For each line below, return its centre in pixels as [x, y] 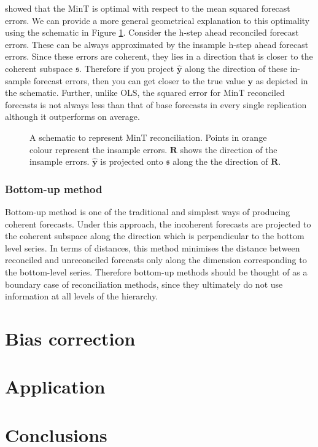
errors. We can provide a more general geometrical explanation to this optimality [157, 20]
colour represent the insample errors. [99, 149]
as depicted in [282, 80]
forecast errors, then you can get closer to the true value [139, 80]
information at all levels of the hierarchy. [82, 296]
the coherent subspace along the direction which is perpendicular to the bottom [155, 236]
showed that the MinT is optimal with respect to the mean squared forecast [148, 8]
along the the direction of [220, 161]
